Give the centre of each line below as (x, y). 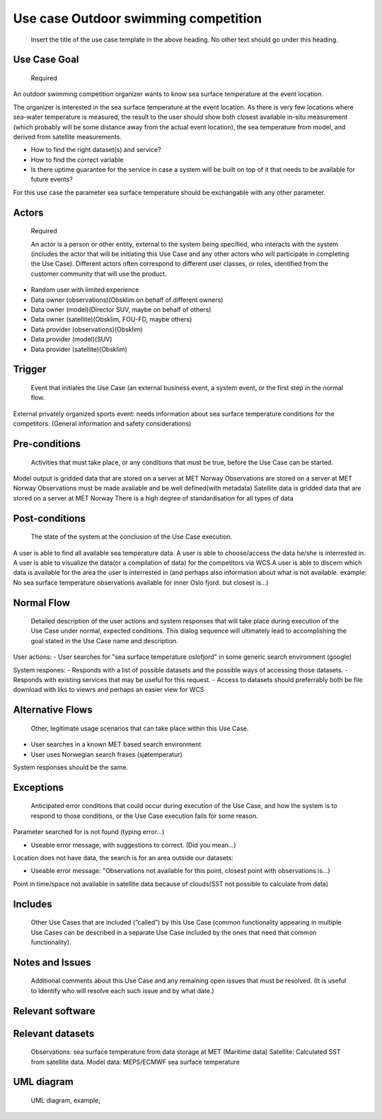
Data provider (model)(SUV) (71, 339)
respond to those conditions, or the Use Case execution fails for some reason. (144, 816)
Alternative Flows (53, 710)
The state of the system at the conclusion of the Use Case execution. (132, 537)
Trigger (30, 369)
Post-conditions (50, 519)
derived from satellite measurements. (68, 136)
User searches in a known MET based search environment (116, 744)
